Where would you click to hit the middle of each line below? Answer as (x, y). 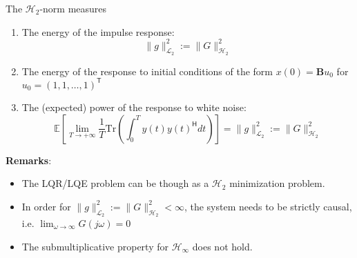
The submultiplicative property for (95, 246)
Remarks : (29, 160)
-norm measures (73, 8)
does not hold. (222, 246)
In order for (46, 206)
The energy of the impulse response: (98, 31)
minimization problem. (277, 183)
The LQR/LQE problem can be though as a (115, 183)
